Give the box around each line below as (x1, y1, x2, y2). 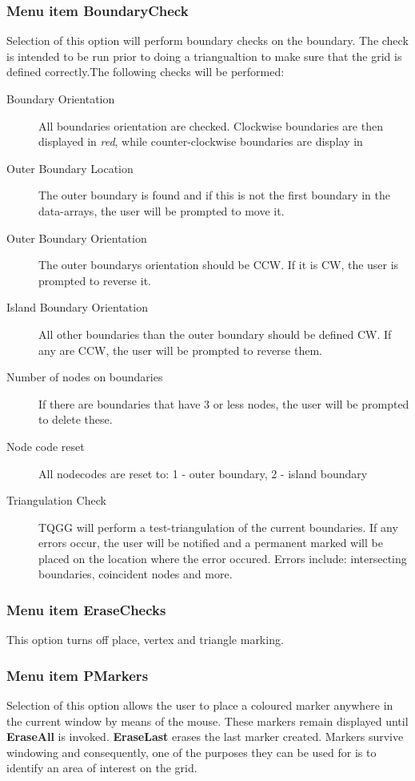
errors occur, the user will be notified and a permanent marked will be (38, 534, 383, 551)
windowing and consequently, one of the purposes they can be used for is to (6, 743, 377, 760)
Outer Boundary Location (6, 159, 134, 176)
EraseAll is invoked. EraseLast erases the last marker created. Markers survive (6, 728, 404, 745)
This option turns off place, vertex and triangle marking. (6, 631, 284, 648)
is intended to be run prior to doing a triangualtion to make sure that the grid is (6, 47, 402, 64)
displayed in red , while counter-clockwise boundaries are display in (38, 133, 363, 150)
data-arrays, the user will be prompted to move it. (38, 202, 285, 219)
